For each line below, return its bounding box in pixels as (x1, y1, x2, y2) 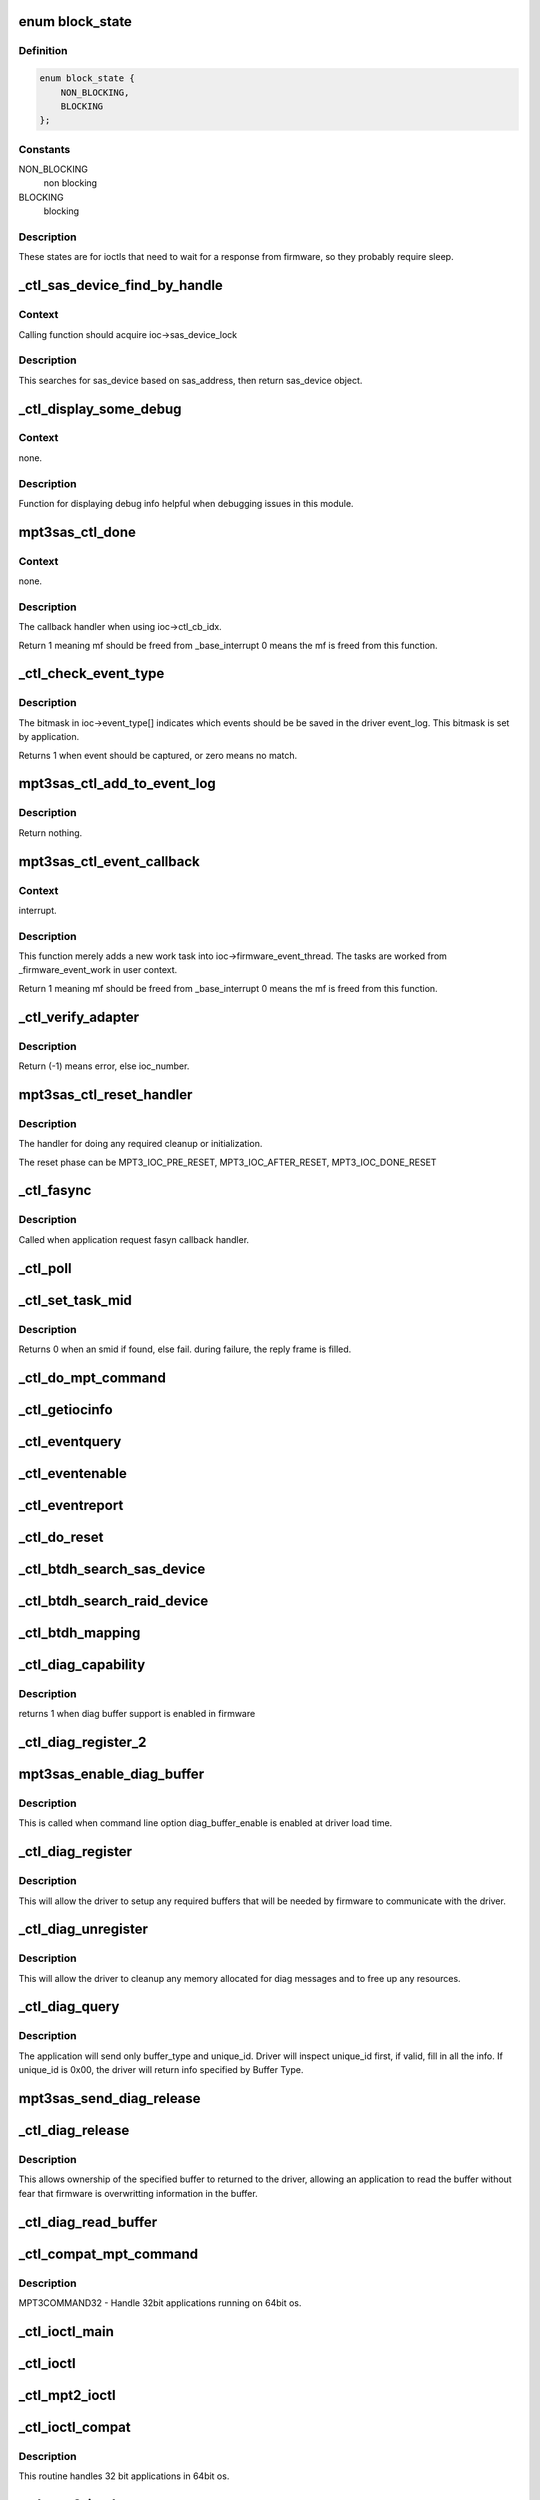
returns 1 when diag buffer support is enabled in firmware (18, 1708, 256, 1720)
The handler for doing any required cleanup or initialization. (18, 1138, 263, 1150)
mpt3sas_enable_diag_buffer (18, 1766, 205, 1782)
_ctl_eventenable (18, 1465, 127, 1482)
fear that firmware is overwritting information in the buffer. (18, 2187, 259, 2199)
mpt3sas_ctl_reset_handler (18, 1086, 193, 1103)
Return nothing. (18, 826, 83, 839)
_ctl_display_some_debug (18, 400, 182, 417)
